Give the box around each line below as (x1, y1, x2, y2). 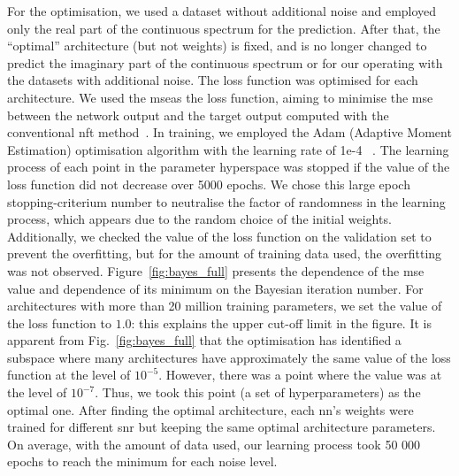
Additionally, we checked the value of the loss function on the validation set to (7, 226, 432, 245)
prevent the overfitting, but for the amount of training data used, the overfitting (7, 244, 442, 263)
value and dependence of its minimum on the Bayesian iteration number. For (7, 279, 424, 297)
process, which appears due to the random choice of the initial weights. (7, 210, 392, 228)
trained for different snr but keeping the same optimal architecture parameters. (7, 418, 436, 436)
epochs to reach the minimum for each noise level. (7, 452, 278, 471)
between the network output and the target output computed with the (7, 105, 389, 124)
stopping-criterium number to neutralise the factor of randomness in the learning (7, 192, 446, 211)
